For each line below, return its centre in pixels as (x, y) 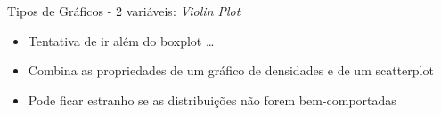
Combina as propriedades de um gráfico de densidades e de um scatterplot (231, 70)
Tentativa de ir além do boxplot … (121, 40)
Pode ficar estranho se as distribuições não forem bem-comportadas (212, 100)
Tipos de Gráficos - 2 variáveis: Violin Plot (124, 11)
